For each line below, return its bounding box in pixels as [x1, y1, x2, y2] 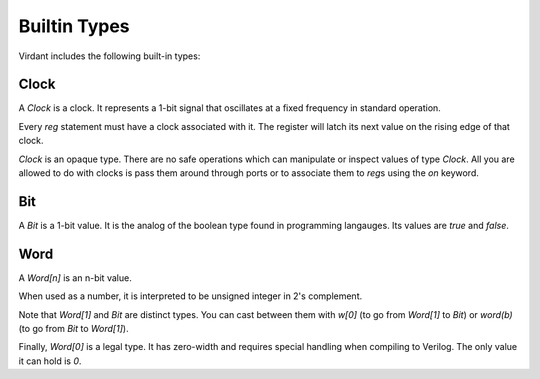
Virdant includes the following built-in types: [18, 50, 201, 62]
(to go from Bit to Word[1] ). [18, 323, 129, 334]
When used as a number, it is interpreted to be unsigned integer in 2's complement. [18, 290, 363, 302]
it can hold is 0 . [18, 355, 82, 367]
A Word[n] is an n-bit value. [18, 271, 132, 284]
